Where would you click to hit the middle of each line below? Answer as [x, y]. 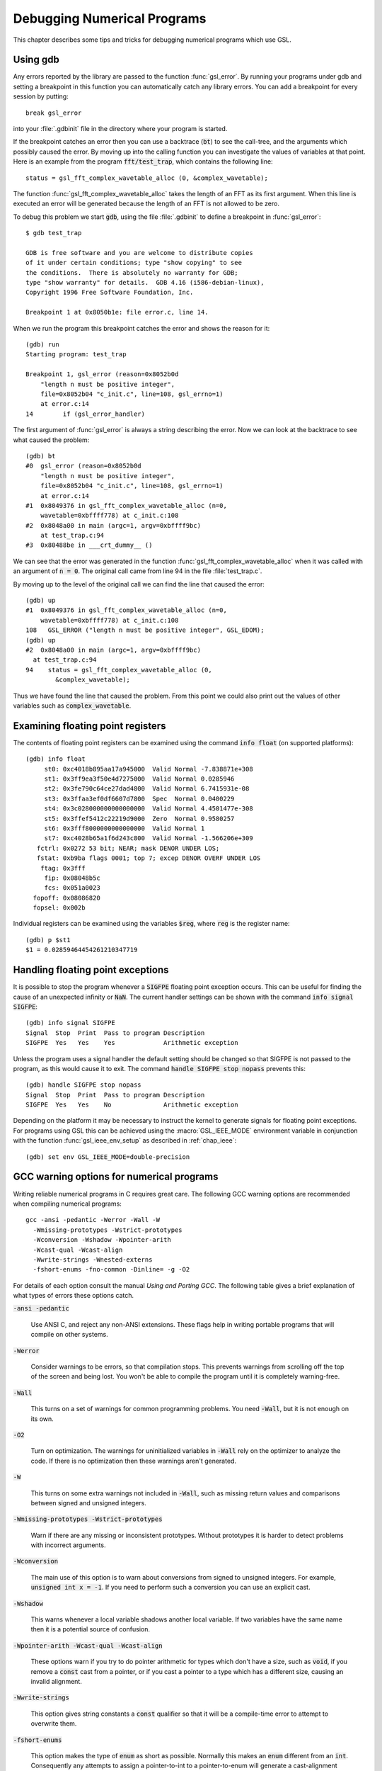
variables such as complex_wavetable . [72, 706]
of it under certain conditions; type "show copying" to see [134, 263]
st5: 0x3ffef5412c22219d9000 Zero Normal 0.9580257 [139, 819]
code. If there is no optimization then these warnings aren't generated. [134, 1461]
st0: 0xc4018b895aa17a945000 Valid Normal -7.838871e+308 [149, 769]
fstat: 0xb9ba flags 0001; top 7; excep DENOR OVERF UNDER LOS [149, 858]
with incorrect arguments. [68, 1545]
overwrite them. [54, 1724]
